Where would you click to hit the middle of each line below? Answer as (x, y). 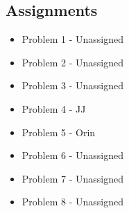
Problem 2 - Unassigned (73, 62)
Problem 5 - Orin (59, 132)
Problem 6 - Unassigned (73, 155)
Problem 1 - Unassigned (73, 39)
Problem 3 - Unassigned (73, 85)
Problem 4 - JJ (54, 108)
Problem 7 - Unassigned (73, 178)
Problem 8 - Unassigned (73, 202)
